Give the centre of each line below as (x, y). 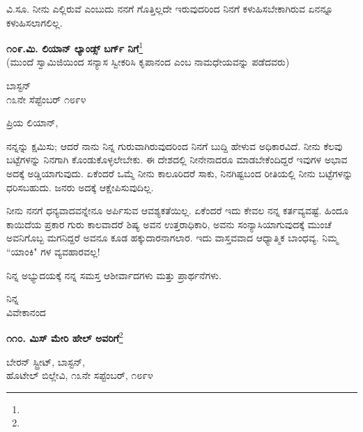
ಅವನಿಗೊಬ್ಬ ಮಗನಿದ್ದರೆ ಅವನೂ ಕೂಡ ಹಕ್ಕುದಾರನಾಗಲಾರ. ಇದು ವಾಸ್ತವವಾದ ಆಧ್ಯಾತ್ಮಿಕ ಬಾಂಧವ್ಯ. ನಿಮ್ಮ (172, 238)
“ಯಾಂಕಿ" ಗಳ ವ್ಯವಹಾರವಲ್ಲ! (53, 251)
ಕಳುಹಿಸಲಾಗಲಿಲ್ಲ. (34, 22)
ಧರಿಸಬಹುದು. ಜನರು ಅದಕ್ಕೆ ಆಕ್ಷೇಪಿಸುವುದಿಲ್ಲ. (80, 187)
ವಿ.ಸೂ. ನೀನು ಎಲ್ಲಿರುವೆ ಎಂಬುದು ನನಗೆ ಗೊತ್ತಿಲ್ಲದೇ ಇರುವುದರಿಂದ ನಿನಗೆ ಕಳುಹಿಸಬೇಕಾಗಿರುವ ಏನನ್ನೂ (170, 8)
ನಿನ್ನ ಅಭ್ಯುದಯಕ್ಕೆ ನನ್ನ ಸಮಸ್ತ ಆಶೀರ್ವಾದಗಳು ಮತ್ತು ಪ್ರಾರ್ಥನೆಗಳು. (114, 275)
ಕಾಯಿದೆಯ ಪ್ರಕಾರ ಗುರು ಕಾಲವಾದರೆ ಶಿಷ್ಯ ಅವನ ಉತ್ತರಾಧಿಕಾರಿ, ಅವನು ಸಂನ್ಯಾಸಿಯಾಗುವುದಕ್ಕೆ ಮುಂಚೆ (169, 224)
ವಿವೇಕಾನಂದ (26, 312)
